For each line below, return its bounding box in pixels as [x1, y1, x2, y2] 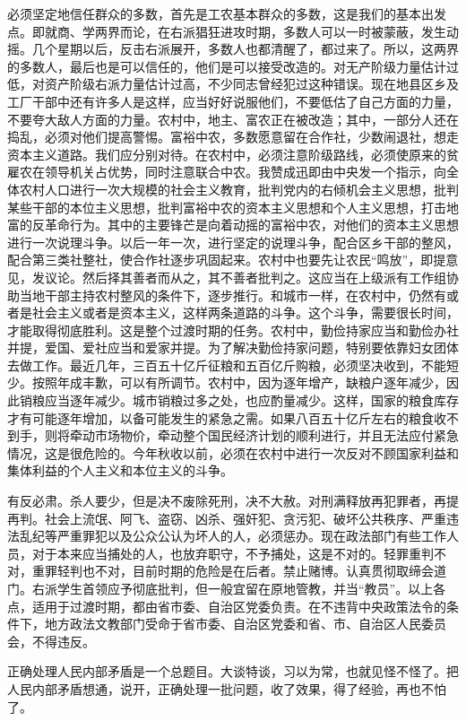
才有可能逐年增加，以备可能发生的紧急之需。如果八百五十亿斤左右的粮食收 [7, 408, 446, 427]
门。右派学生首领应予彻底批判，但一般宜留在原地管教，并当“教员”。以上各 [7, 579, 446, 597]
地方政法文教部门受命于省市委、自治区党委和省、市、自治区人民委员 [44, 614, 446, 633]
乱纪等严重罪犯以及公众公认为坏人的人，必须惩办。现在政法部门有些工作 [19, 526, 446, 545]
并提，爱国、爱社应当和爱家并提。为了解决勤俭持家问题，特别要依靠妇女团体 [7, 338, 459, 357]
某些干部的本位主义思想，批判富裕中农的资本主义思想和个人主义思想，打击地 [7, 197, 459, 216]
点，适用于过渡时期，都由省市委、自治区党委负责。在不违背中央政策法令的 [7, 596, 446, 615]
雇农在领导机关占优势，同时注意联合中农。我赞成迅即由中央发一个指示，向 [7, 162, 446, 181]
